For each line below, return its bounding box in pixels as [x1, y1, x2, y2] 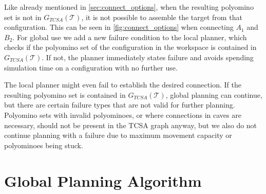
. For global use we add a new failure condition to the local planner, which [12, 31, 247, 42]
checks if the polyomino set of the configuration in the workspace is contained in [4, 42, 257, 52]
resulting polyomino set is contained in [4, 89, 126, 100]
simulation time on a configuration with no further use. [4, 62, 178, 73]
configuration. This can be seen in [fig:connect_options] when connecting [4, 22, 234, 32]
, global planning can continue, [165, 89, 262, 100]
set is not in [4, 11, 42, 22]
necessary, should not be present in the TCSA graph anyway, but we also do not [4, 119, 257, 130]
